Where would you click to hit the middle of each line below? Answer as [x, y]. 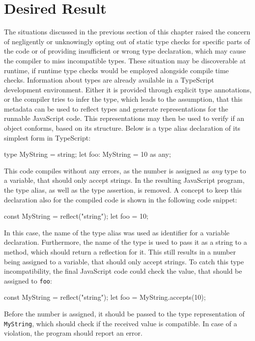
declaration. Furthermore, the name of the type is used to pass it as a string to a [126, 242]
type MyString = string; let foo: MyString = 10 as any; [87, 154]
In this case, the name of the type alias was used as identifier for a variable [117, 232]
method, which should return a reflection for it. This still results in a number [120, 252]
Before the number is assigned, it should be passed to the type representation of [124, 314]
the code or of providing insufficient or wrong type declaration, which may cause [125, 51]
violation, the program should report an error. [73, 333]
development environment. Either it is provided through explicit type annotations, [128, 89]
